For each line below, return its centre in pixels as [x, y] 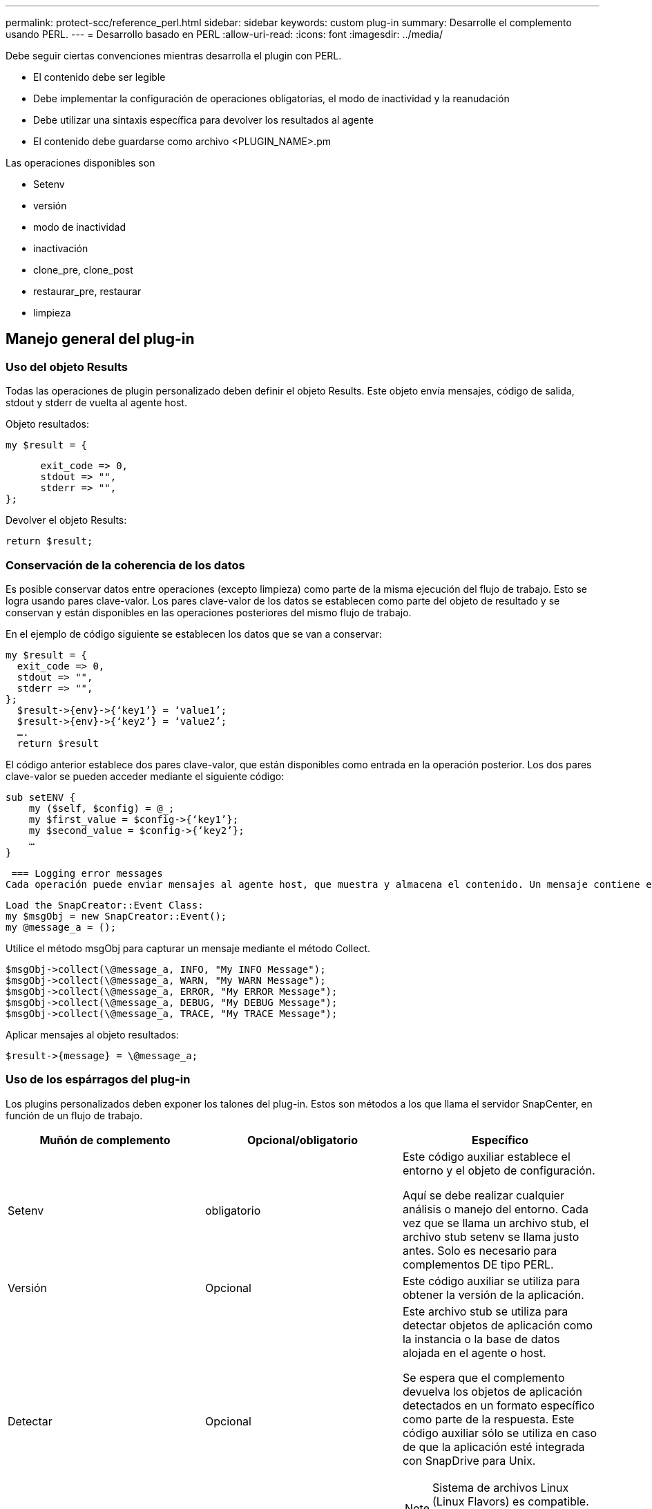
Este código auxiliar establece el [486, 1156]
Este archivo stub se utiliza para [485, 1311]
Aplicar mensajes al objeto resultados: [92, 1034]
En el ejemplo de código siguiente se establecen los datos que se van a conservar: [194, 634]
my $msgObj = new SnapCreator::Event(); [116, 916]
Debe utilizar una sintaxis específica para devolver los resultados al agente [203, 120]
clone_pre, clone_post [83, 270]
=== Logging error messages [87, 873]
